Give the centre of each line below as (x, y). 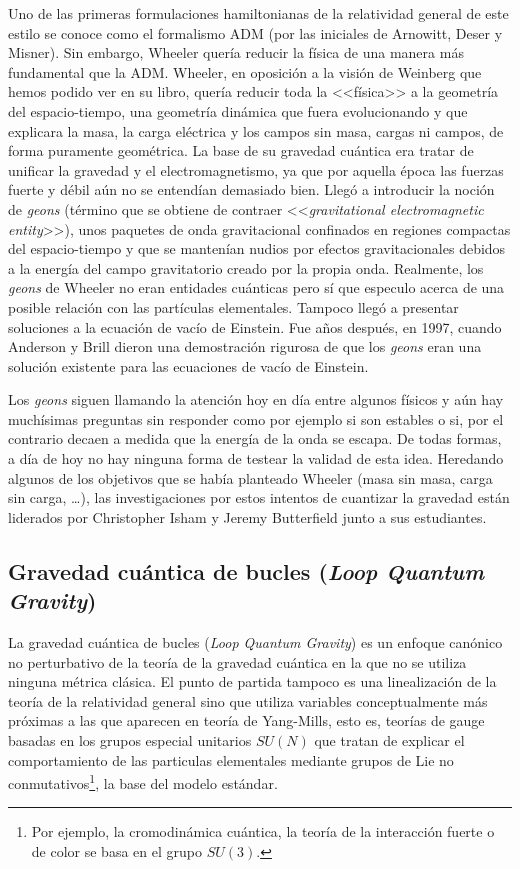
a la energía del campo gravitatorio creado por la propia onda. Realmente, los (246, 267)
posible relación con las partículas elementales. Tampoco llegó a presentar (233, 306)
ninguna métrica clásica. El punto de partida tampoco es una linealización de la (252, 681)
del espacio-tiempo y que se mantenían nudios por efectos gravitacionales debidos (257, 248)
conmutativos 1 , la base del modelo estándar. (143, 781)
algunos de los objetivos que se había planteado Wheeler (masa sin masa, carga (250, 477)
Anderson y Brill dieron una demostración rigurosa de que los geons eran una (245, 346)
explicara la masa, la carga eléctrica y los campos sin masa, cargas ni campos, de (256, 130)
